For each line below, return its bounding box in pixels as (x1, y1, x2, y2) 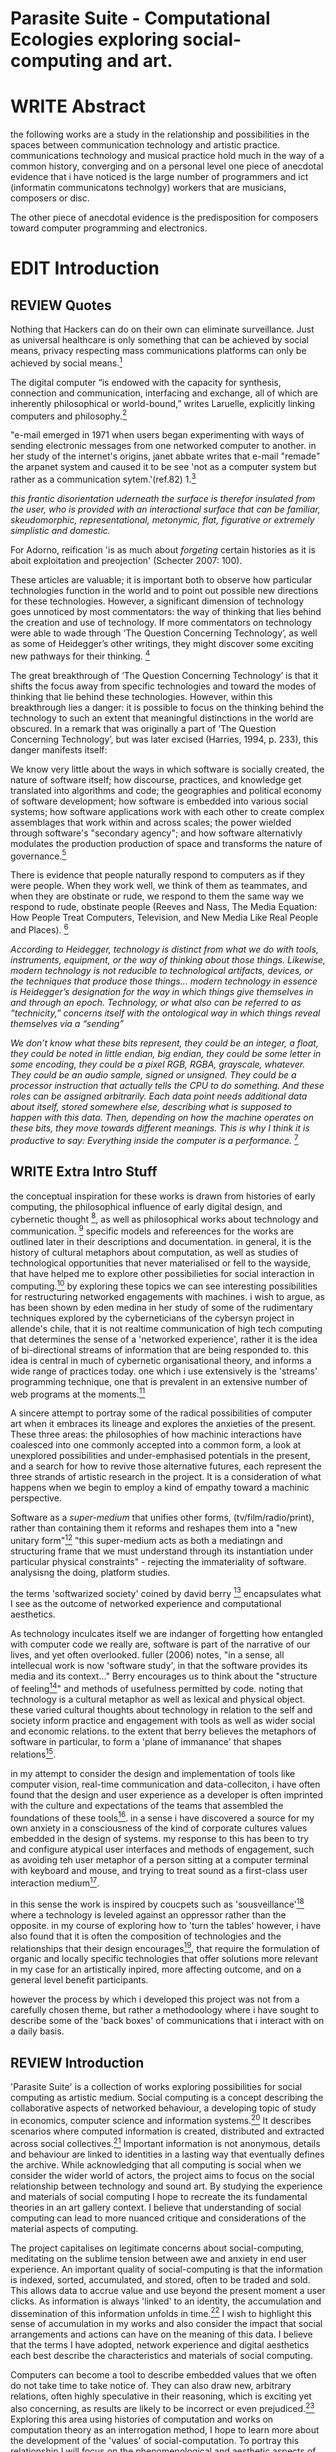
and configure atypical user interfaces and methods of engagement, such (10, 1843, 315, 1856)
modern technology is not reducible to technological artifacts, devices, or (10, 965, 313, 977)
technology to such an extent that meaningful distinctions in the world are (10, 712, 314, 724)
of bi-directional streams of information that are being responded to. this (10, 1343, 309, 1356)
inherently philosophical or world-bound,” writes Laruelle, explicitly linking (10, 397, 315, 409)
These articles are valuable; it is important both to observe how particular (10, 574, 313, 586)
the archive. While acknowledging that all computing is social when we (10, 2158, 302, 2171)
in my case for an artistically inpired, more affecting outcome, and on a (10, 1963, 302, 1976)
